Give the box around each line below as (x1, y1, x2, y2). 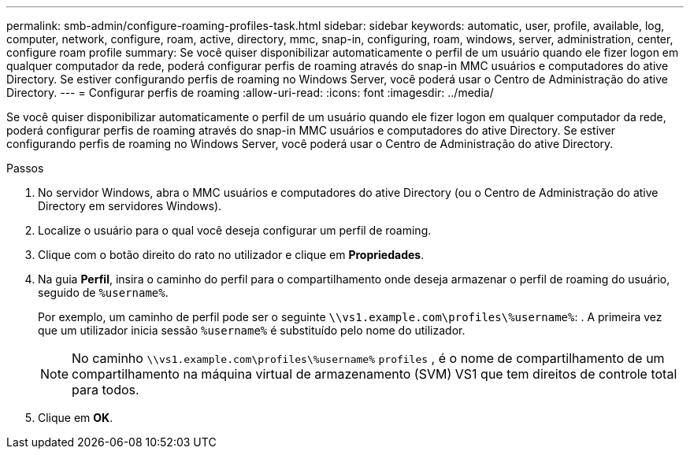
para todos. (72, 382, 139, 398)
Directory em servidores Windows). (38, 199, 222, 213)
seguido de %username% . (38, 286, 169, 299)
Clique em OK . (38, 411, 113, 424)
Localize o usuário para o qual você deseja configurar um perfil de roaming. (38, 224, 432, 237)
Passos (6, 161, 44, 175)
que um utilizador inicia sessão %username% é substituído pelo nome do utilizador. (38, 324, 466, 337)
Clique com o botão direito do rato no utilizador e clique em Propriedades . (38, 248, 425, 261)
